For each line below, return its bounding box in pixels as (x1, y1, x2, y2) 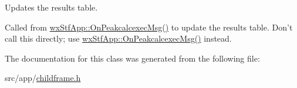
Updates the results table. (5, 1, 98, 13)
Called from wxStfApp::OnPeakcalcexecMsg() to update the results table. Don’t (5, 21, 293, 33)
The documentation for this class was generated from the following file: (5, 52, 260, 64)
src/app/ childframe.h (5, 72, 81, 84)
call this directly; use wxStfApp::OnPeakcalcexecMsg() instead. (5, 32, 232, 45)
